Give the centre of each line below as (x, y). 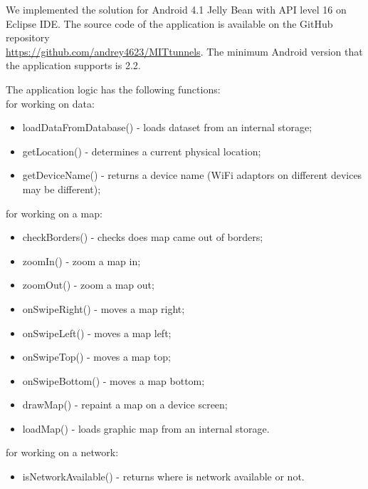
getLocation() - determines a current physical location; (142, 151)
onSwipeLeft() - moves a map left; (97, 333)
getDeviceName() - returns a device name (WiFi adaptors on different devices (192, 175)
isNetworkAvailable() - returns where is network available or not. (163, 477)
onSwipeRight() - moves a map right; (104, 308)
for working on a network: (62, 452)
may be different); (62, 189)
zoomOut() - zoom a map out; (88, 285)
